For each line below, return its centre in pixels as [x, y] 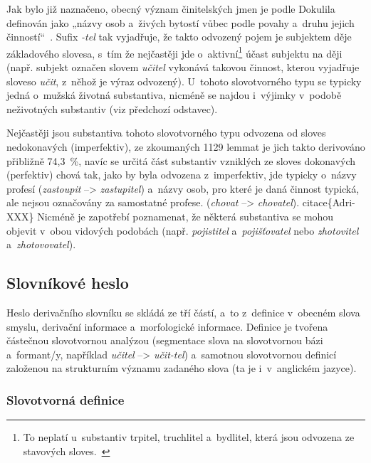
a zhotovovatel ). [41, 244]
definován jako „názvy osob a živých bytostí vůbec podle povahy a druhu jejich [181, 22]
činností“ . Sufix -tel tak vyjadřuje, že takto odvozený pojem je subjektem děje [179, 37]
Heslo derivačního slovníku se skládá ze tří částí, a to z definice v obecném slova [183, 312]
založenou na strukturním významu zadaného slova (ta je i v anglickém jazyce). [182, 368]
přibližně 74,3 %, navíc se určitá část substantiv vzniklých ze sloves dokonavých [181, 160]
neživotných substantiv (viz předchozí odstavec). [112, 108]
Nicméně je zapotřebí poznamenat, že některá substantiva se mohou [185, 216]
